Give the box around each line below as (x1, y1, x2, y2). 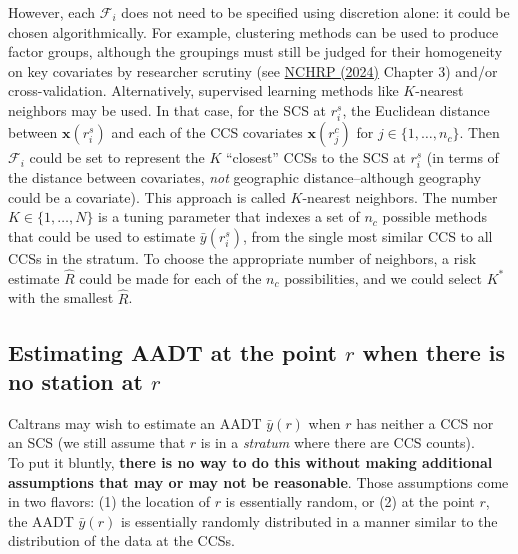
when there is (362, 336, 506, 367)
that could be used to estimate (8, 226, 196, 247)
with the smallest (8, 287, 114, 308)
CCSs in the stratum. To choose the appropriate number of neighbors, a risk (8, 248, 477, 269)
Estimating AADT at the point (8, 336, 337, 367)
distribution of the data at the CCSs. (8, 530, 235, 551)
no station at (8, 366, 143, 397)
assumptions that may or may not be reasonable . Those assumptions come (8, 471, 509, 492)
